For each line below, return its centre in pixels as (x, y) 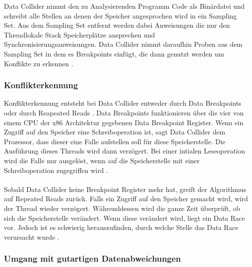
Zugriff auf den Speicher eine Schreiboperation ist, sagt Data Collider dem (115, 132)
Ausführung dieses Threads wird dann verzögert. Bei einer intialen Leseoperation (125, 151)
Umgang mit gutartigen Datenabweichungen (92, 258)
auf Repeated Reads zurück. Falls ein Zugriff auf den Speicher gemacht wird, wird (126, 199)
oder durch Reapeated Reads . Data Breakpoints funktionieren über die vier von (124, 112)
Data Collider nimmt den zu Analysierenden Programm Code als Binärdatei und (124, 6)
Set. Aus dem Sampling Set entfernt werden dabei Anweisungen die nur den (117, 25)
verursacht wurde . (32, 237)
